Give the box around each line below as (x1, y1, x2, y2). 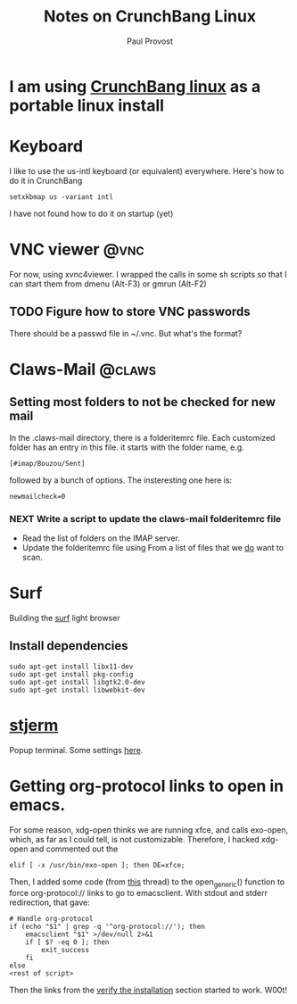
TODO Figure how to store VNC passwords (9, 304, 252, 319)
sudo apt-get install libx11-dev (9, 662, 134, 671)
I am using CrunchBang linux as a (9, 76, 261, 96)
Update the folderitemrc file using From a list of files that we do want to (21, 542, 284, 552)
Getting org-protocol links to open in (9, 776, 285, 796)
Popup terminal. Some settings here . (9, 744, 144, 755)
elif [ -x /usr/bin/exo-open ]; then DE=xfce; (9, 860, 186, 869)
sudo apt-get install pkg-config (9, 669, 134, 679)
